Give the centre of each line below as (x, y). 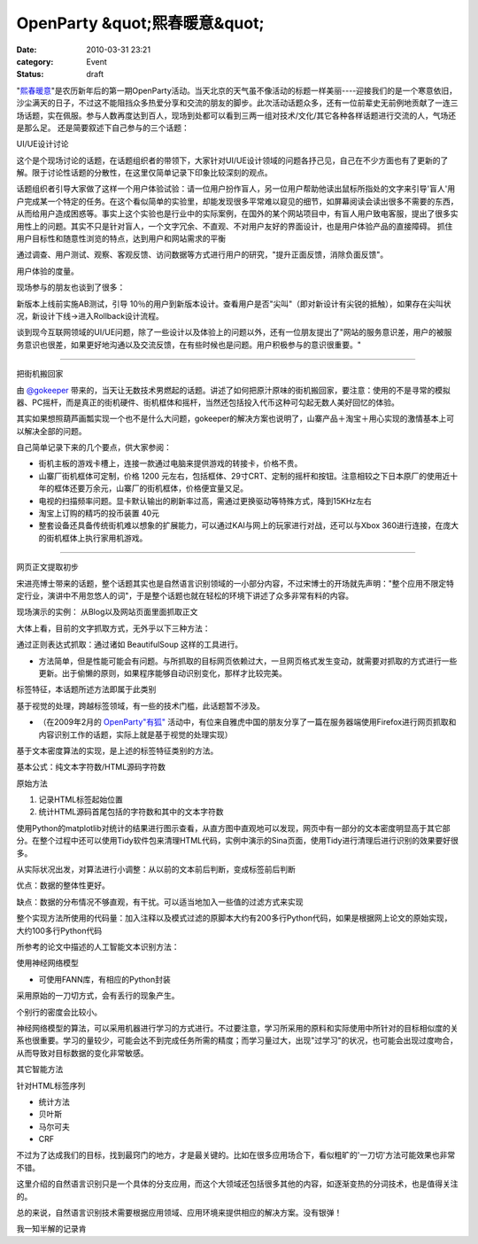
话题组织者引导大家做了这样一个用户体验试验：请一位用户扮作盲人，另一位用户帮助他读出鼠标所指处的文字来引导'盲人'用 (236, 189)
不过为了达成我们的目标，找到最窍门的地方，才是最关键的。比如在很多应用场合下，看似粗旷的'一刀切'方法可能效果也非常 (236, 1155)
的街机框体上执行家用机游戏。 (93, 538)
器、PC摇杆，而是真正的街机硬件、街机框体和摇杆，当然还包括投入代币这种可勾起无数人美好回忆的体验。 (208, 402)
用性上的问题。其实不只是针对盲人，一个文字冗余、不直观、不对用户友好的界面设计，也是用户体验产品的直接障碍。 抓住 (235, 226)
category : (35, 61)
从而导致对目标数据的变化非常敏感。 (82, 1053)
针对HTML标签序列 (51, 1085)
